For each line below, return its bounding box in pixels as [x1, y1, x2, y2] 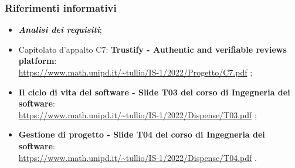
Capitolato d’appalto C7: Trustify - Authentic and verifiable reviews [18, 43, 287, 55]
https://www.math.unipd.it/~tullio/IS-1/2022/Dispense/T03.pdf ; [18, 108, 257, 121]
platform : [18, 54, 57, 67]
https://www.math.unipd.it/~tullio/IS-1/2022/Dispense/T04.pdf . [18, 151, 257, 163]
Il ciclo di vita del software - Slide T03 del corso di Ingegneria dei [18, 85, 290, 98]
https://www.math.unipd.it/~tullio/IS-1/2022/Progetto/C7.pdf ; [18, 66, 253, 78]
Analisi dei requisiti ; [18, 23, 102, 36]
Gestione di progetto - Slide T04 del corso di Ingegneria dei [18, 128, 265, 140]
